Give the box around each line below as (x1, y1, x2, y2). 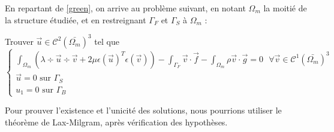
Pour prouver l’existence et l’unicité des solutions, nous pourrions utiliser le (5, 104, 282, 116)
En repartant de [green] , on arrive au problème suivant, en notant (5, 2, 246, 14)
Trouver (5, 35, 34, 47)
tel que (94, 35, 119, 47)
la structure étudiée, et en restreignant (5, 13, 146, 26)
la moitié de (263, 2, 307, 14)
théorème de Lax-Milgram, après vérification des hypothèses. (5, 115, 228, 128)
